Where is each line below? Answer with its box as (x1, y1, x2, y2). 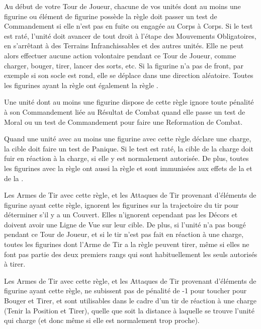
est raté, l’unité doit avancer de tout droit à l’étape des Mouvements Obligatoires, (4, 30, 256, 41)
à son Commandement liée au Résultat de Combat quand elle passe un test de (4, 106, 245, 117)
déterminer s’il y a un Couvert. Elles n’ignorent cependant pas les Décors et (4, 209, 238, 220)
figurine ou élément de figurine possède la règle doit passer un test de (4, 11, 217, 21)
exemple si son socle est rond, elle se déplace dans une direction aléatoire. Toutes (4, 70, 253, 80)
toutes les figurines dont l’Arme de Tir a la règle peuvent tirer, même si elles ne (4, 239, 249, 250)
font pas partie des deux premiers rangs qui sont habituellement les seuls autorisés (4, 249, 257, 259)
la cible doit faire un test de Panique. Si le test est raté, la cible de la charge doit (4, 143, 253, 153)
